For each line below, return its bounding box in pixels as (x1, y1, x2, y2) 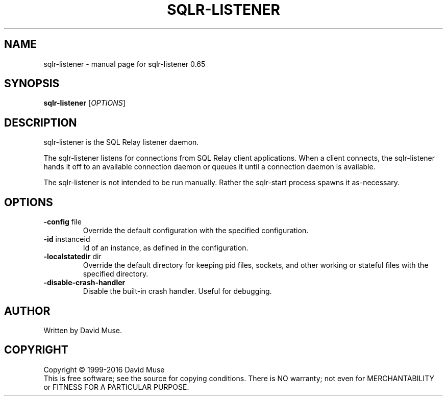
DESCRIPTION (4, 116, 77, 129)
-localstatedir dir (43, 252, 102, 261)
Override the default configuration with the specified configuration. (83, 226, 309, 235)
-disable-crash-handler (43, 278, 126, 287)
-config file (43, 217, 82, 227)
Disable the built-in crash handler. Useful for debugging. (83, 287, 272, 296)
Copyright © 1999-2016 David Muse (43, 365, 165, 374)
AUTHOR (4, 304, 51, 317)
